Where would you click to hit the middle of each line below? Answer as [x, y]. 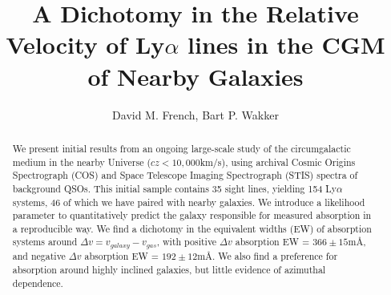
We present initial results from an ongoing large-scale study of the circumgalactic [181, 148]
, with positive [187, 242]
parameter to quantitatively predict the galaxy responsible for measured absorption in [192, 215]
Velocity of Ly [85, 44]
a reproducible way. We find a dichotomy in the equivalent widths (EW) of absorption [192, 228]
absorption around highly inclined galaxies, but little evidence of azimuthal [169, 270]
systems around [45, 242]
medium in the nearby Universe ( [82, 162]
